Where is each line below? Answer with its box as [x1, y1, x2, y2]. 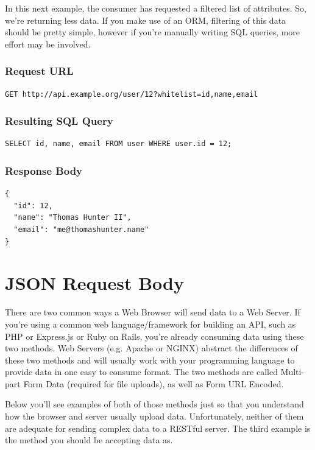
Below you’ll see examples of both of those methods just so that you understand [5, 398, 304, 410]
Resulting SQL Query [5, 113, 113, 128]
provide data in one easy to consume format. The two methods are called [5, 365, 278, 378]
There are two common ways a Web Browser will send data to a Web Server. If [5, 306, 300, 318]
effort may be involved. [5, 37, 91, 50]
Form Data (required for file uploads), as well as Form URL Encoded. [23, 377, 284, 390]
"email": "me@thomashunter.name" [13, 225, 149, 234]
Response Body [5, 163, 83, 178]
